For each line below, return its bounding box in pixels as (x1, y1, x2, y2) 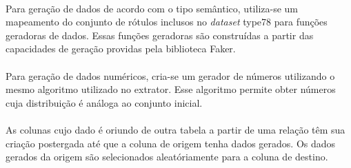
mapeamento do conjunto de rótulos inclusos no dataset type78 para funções (6, 14, 328, 29)
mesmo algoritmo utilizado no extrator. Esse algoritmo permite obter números (6, 82, 336, 96)
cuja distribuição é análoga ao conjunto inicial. (6, 95, 203, 109)
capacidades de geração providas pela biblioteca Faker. (6, 41, 236, 56)
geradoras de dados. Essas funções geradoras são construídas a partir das (6, 28, 314, 42)
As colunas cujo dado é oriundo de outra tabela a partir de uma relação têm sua (6, 122, 345, 136)
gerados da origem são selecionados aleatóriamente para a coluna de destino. (6, 149, 328, 164)
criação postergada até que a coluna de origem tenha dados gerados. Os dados (6, 136, 336, 150)
